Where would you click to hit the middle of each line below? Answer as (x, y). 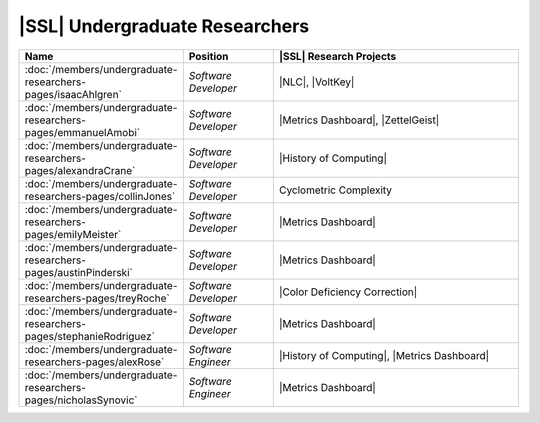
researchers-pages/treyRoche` (97, 298)
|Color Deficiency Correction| (348, 292)
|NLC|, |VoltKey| (316, 82)
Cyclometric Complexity (335, 190)
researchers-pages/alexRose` (94, 362)
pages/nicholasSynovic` (81, 400)
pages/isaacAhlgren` (73, 94)
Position (208, 56)
